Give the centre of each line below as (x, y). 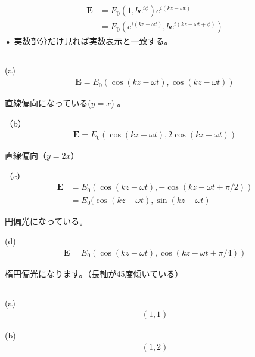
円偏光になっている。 (46, 221)
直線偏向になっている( (48, 103)
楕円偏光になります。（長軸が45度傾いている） (94, 273)
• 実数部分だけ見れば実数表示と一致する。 (89, 41)
